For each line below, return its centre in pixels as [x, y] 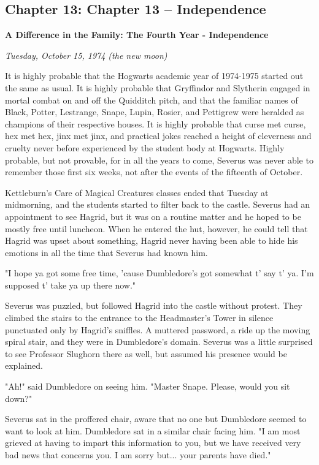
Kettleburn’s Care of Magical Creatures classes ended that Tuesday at [137, 192]
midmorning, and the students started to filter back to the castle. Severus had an [158, 204]
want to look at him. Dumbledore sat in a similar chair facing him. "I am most [153, 430]
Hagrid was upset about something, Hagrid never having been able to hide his [152, 240]
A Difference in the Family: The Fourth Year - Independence [137, 35]
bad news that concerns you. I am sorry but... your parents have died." [138, 455]
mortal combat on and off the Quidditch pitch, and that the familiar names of [152, 100]
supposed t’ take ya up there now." [71, 285]
